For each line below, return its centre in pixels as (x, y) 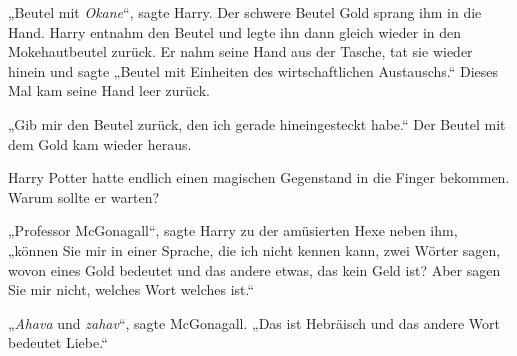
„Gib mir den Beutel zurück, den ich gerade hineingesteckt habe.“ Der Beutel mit (257, 123)
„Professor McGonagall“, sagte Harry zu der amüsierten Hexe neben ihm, (233, 230)
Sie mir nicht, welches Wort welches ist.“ (131, 289)
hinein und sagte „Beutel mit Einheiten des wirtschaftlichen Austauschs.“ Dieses (253, 70)
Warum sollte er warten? (84, 196)
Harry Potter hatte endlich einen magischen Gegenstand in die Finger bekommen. (259, 177)
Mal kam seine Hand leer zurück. (109, 90)
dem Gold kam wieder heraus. (100, 143)
